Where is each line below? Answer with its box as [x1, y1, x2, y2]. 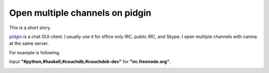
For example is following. [9, 49, 61, 55]
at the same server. [9, 40, 49, 46]
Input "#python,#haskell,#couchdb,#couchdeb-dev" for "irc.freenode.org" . [9, 59, 171, 65]
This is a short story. [9, 25, 51, 31]
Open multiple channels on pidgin [9, 7, 151, 18]
